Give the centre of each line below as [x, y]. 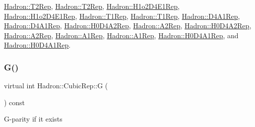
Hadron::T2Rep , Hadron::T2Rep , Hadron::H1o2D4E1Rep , [92, 6]
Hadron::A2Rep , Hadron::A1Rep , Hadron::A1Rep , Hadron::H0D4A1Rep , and [121, 35]
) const [15, 102]
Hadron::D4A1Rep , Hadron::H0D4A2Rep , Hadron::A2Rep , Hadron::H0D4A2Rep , [128, 26]
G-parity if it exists [33, 119]
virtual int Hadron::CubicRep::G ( [56, 86]
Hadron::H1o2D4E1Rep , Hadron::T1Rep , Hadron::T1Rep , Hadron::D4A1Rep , [122, 16]
